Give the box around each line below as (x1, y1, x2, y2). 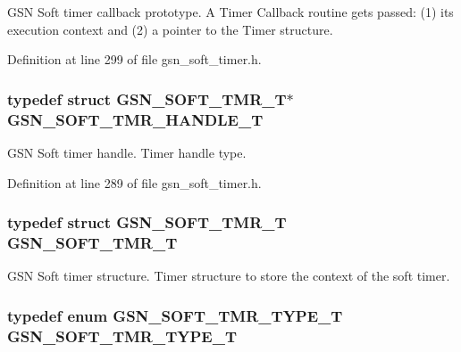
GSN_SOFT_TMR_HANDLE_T (7, 108, 264, 130)
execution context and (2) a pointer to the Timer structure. (7, 20, 333, 38)
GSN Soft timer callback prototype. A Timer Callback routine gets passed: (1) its (7, 3, 454, 20)
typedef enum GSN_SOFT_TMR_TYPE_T (7, 304, 343, 326)
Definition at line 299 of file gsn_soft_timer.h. (7, 50, 262, 69)
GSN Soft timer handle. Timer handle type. (7, 143, 247, 161)
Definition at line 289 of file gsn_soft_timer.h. (7, 173, 262, 192)
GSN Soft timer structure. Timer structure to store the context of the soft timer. (7, 266, 450, 285)
